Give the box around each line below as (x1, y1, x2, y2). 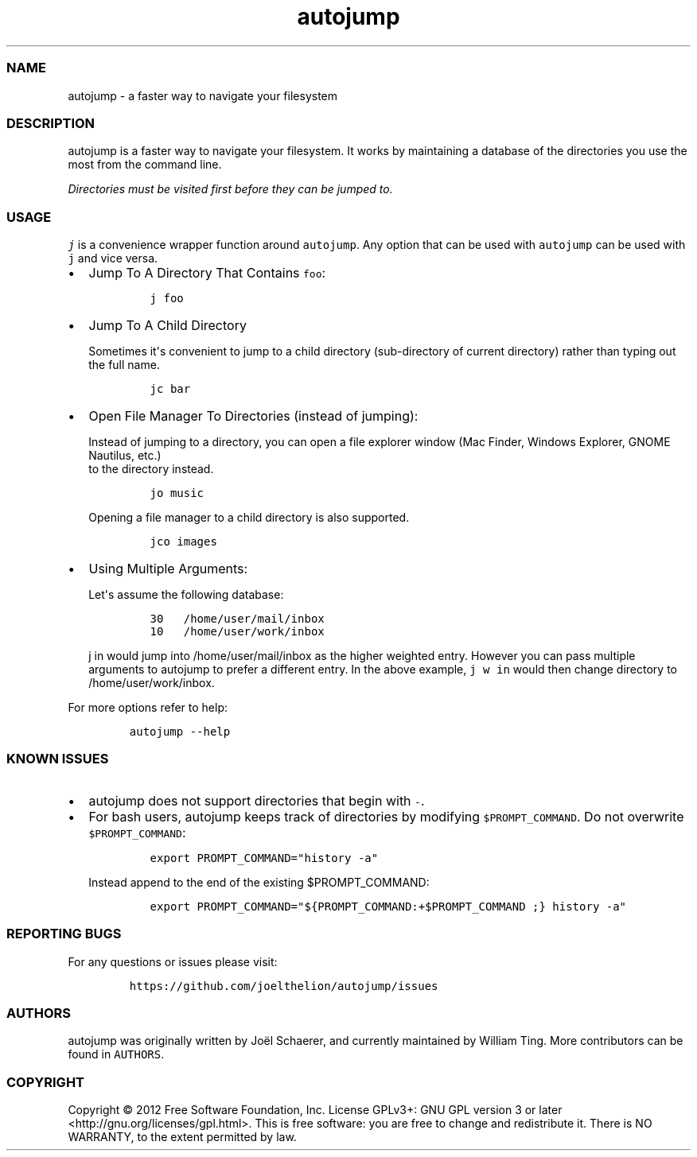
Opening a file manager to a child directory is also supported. (88, 511, 410, 524)
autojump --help (129, 725, 231, 738)
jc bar (150, 382, 191, 395)
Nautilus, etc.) (88, 448, 162, 462)
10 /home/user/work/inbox (150, 625, 325, 638)
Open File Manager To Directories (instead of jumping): (88, 408, 419, 424)
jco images (150, 535, 217, 548)
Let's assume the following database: (88, 588, 284, 601)
